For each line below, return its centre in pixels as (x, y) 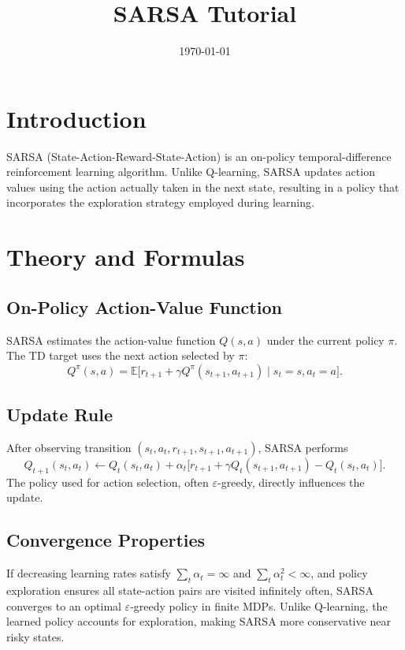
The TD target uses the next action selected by (121, 355)
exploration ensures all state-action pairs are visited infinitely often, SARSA (190, 590)
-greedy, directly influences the (291, 482)
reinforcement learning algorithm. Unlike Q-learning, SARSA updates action (191, 172)
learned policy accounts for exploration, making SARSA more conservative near (199, 621)
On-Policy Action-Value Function (144, 306)
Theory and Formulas (126, 257)
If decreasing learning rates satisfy (89, 573)
